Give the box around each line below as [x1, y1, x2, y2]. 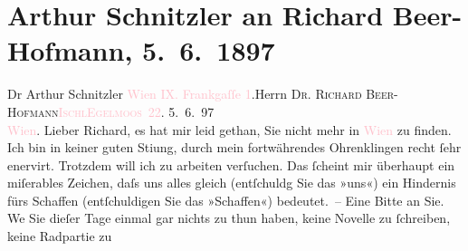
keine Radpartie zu [7, 227, 112, 246]
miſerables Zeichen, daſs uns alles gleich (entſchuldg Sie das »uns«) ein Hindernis [7, 173, 456, 192]
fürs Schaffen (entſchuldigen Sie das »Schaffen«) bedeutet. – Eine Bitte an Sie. [7, 190, 444, 209]
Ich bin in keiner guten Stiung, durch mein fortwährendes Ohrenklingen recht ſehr [7, 138, 462, 157]
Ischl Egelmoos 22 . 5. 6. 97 [58, 101, 215, 121]
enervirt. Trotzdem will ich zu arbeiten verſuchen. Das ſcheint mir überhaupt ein [7, 155, 455, 174]
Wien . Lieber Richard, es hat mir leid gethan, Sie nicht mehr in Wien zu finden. [7, 120, 452, 139]
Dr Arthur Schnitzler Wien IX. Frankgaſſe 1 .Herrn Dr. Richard [7, 84, 362, 103]
